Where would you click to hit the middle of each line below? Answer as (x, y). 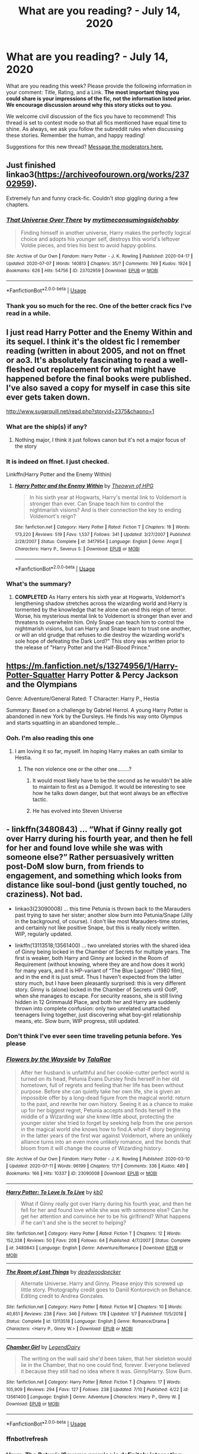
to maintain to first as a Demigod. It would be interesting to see (109, 786)
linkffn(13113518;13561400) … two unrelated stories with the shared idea (102, 945)
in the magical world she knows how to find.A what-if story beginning (105, 1129)
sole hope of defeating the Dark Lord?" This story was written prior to (99, 641)
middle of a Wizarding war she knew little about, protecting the (97, 1117)
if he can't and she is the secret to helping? (73, 1222)
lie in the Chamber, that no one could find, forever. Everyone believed (105, 1365)
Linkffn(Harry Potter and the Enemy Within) (59, 474)
